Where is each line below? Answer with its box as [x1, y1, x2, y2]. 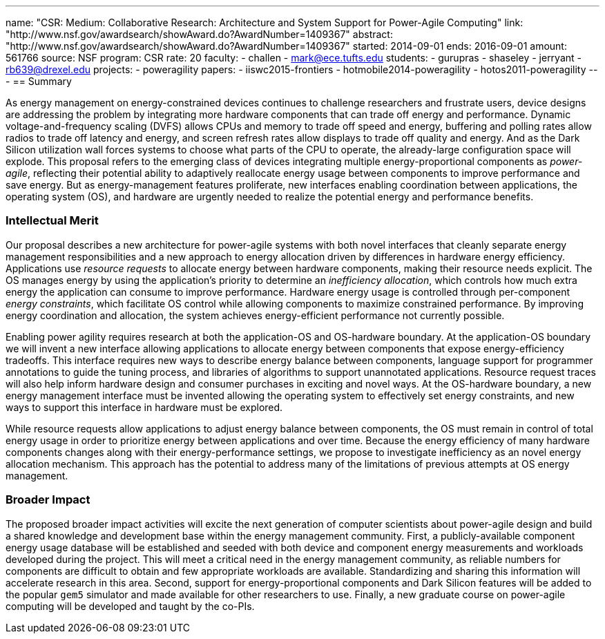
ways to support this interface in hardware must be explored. [6, 401, 283, 413]
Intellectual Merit [6, 213, 99, 228]
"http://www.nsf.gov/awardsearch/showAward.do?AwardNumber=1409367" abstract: [6, 28, 393, 40]
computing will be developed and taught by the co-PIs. [6, 600, 255, 612]
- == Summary [6, 75, 72, 87]
